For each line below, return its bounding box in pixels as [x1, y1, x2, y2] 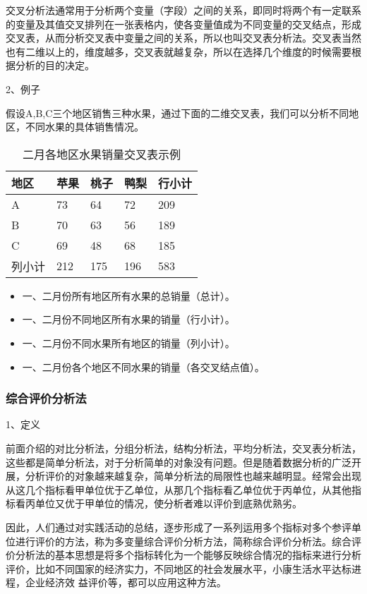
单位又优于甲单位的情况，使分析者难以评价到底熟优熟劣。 [35, 496, 302, 511]
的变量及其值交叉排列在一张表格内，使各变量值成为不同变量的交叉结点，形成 [6, 16, 361, 31]
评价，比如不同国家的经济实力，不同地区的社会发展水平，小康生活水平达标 [6, 561, 351, 576]
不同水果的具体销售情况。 [25, 119, 144, 134]
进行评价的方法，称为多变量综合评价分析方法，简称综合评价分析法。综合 [15, 533, 351, 548]
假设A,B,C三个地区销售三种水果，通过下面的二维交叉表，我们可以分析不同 [6, 105, 349, 120]
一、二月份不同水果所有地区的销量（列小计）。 [22, 335, 235, 350]
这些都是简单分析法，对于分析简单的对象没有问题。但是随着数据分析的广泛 [6, 454, 351, 469]
